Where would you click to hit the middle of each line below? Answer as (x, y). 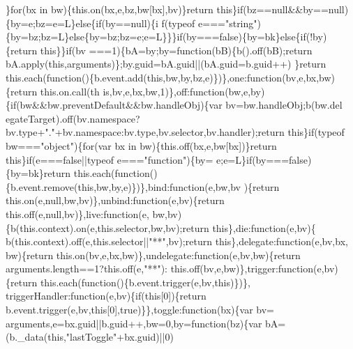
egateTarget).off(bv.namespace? (73, 118)
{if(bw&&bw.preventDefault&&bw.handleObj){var (114, 105)
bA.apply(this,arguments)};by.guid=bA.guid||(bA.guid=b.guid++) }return (166, 64)
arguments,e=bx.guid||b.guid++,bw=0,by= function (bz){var (134, 323)
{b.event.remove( (42, 186)
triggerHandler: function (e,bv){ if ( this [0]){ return (106, 296)
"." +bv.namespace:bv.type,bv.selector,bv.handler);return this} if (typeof (195, 132)
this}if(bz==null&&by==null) (283, 9)
